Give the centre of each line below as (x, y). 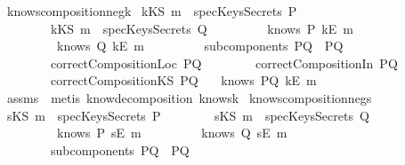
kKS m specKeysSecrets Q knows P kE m (202, 28)
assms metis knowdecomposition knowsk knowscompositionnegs (189, 97)
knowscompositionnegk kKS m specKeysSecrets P (152, 11)
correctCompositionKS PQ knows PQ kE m (183, 80)
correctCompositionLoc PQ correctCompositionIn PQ (224, 63)
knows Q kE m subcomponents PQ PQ (200, 46)
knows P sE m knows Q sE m (172, 133)
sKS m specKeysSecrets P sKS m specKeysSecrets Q (188, 115)
